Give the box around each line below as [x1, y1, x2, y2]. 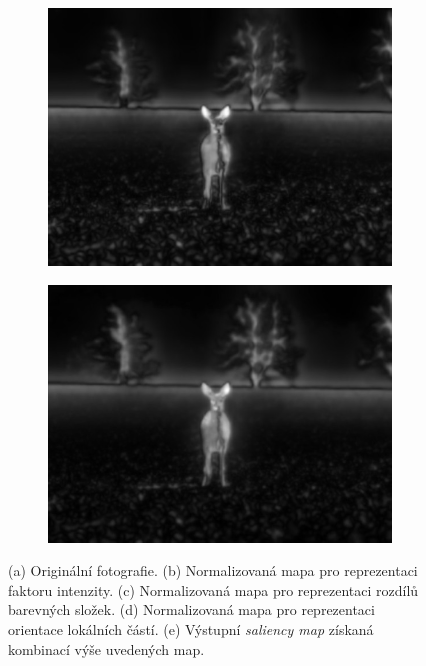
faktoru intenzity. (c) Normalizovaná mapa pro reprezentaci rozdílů [8, 579, 419, 600]
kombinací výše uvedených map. [8, 638, 205, 659]
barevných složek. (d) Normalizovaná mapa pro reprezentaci [8, 599, 375, 620]
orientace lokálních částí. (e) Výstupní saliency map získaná [8, 618, 374, 639]
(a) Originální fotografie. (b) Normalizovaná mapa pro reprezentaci [8, 560, 418, 581]
